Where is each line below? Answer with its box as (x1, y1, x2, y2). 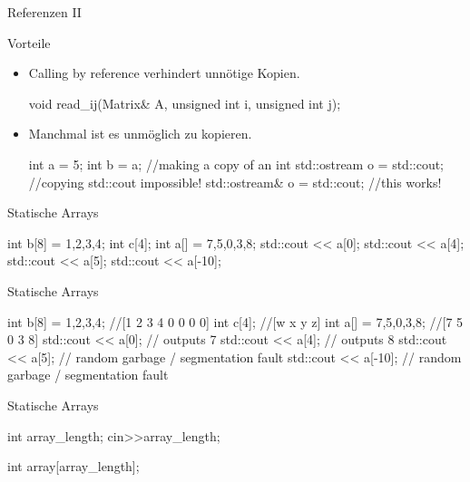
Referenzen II (7, 3, 82, 21)
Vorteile (7, 33, 51, 52)
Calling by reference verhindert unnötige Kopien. (28, 63, 300, 82)
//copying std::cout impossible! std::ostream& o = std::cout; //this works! (28, 172, 442, 191)
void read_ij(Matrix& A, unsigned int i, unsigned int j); (28, 93, 341, 112)
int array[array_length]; (7, 457, 140, 476)
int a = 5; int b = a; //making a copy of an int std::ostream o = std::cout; (28, 154, 445, 173)
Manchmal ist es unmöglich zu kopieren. (28, 124, 252, 143)
